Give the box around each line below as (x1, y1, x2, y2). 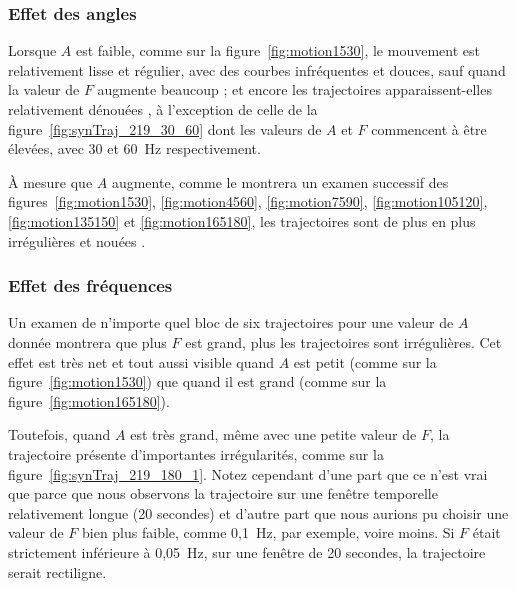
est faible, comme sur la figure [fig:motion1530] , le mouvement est (75, 40, 480, 61)
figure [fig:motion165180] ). (8, 390, 170, 411)
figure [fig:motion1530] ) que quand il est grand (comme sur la (8, 371, 387, 392)
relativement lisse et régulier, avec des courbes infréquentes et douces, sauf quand (8, 59, 506, 80)
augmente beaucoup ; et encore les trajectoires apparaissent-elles (97, 79, 492, 100)
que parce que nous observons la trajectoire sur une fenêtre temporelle (8, 483, 438, 504)
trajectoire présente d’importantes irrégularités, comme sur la (8, 443, 384, 464)
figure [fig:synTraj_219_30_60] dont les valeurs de (8, 118, 322, 139)
